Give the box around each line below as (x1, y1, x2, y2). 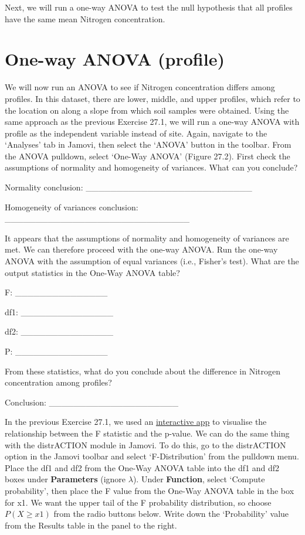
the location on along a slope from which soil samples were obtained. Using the (5, 104, 289, 116)
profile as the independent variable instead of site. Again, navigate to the (5, 127, 267, 139)
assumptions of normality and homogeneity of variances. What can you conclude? (5, 161, 298, 173)
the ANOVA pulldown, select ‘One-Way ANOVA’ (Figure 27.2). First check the (5, 149, 290, 162)
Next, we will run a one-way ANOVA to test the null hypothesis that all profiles (5, 1, 293, 13)
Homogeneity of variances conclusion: (5, 200, 138, 213)
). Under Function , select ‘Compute (133, 473, 265, 485)
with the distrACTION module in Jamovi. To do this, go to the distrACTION (5, 438, 286, 451)
